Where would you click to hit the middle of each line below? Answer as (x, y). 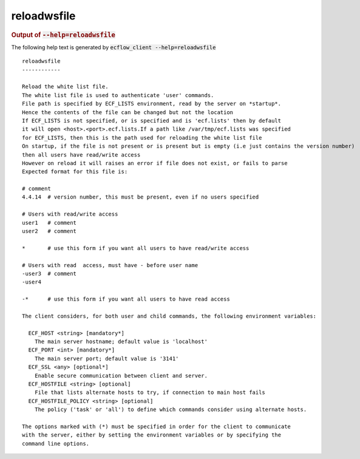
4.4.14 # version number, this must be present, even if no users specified (141, 197)
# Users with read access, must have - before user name (110, 265)
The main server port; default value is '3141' (107, 359)
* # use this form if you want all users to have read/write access (136, 248)
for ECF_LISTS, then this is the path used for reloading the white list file (142, 138)
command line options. (56, 444)
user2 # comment (49, 231)
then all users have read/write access (81, 155)
